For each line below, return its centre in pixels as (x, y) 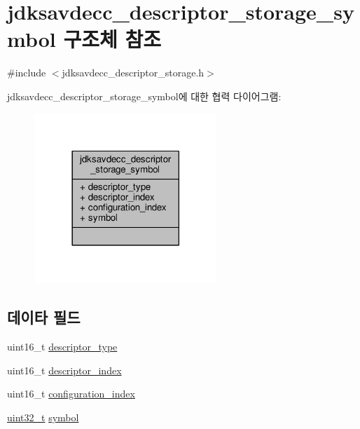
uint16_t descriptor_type (62, 346)
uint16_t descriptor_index (64, 370)
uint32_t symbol (43, 417)
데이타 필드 (44, 317)
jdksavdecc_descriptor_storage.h (133, 73)
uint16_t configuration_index (71, 394)
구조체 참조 (112, 39)
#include (27, 73)
